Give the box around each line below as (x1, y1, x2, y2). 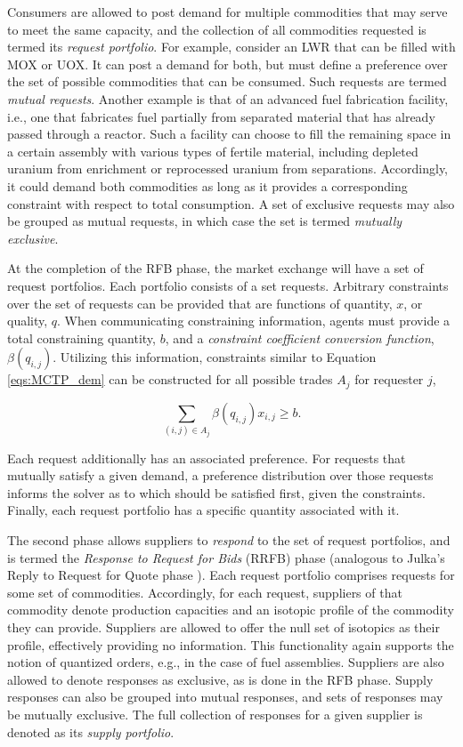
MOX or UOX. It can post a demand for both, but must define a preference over (7, 54, 448, 73)
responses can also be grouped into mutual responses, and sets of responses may (7, 687, 443, 706)
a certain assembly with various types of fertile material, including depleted (7, 141, 418, 160)
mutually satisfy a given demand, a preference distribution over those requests (7, 466, 434, 485)
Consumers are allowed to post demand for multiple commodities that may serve (7, 3, 448, 20)
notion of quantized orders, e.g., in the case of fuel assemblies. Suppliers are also (7, 653, 444, 671)
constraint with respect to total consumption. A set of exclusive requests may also (7, 194, 455, 213)
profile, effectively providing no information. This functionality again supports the (7, 635, 454, 654)
